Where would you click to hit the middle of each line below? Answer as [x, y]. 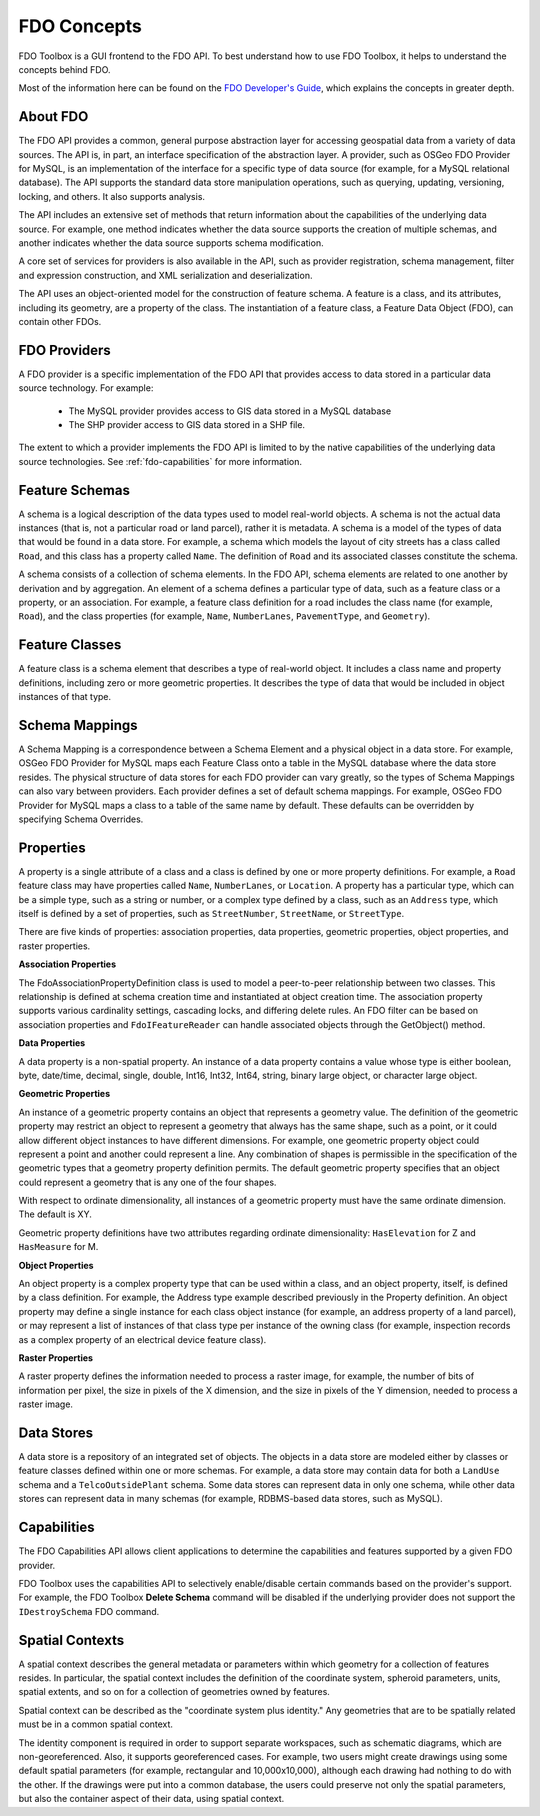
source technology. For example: [86, 388]
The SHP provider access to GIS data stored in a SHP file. [186, 424]
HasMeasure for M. [58, 1247]
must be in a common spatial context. [96, 1724]
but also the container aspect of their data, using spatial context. [151, 1799]
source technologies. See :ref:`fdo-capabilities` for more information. [160, 461]
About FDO [53, 116]
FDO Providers [65, 350]
